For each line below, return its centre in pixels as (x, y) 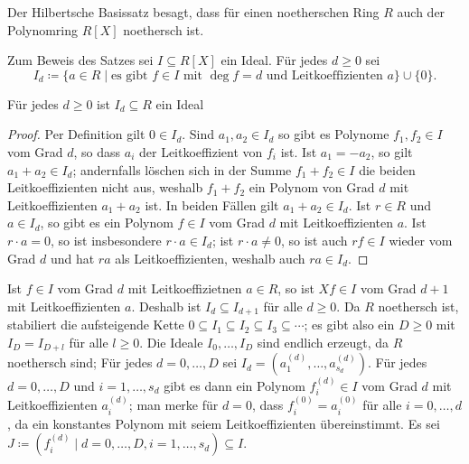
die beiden (387, 169)
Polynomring (43, 29)
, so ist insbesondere (106, 240)
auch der (421, 12)
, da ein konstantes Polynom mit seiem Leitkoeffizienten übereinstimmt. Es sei (224, 423)
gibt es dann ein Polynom (234, 386)
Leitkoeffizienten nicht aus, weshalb (105, 187)
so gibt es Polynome (333, 134)
